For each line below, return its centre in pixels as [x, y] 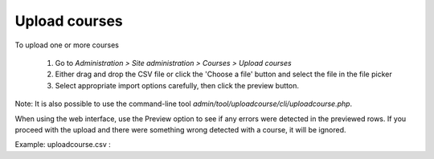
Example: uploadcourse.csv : [63, 145]
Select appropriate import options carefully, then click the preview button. [177, 85]
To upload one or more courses [67, 45]
